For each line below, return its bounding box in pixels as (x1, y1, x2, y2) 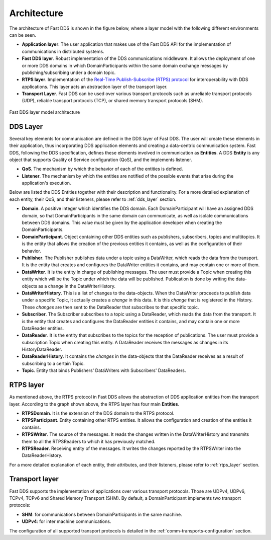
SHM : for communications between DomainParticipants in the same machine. (22, 511, 183, 517)
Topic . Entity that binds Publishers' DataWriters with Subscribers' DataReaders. (22, 367, 186, 373)
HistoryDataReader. (22, 346, 63, 352)
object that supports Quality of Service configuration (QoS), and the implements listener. (9, 157, 193, 163)
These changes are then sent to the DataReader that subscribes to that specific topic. (22, 304, 199, 310)
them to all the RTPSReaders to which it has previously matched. (22, 438, 156, 444)
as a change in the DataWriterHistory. (38, 283, 115, 289)
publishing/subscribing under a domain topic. (22, 69, 116, 75)
